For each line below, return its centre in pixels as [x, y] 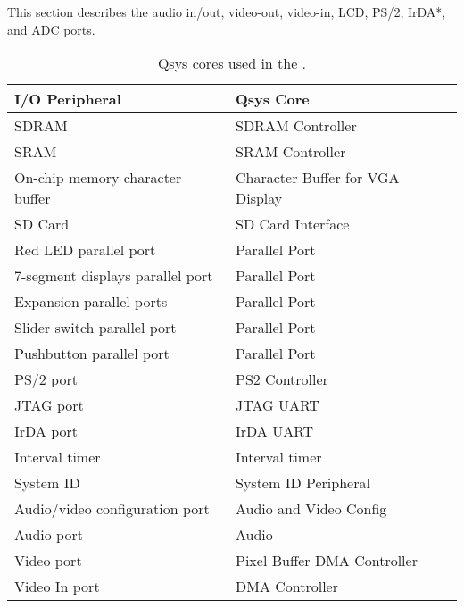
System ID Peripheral [303, 483]
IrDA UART [275, 431]
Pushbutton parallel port [92, 354]
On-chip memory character [98, 178]
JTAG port [49, 405]
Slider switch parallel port [95, 328]
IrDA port [46, 431]
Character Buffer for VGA [318, 178]
